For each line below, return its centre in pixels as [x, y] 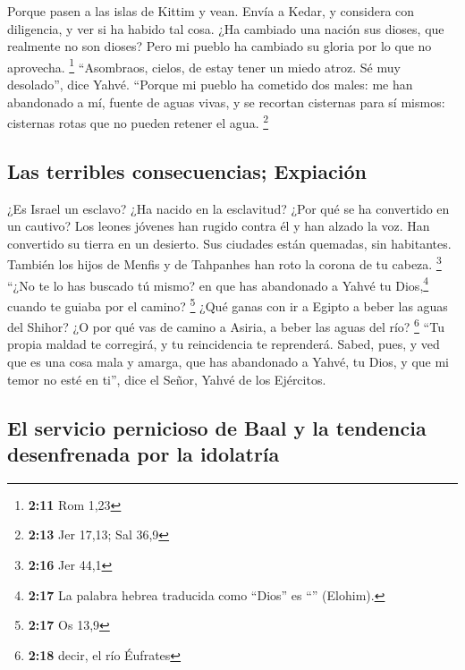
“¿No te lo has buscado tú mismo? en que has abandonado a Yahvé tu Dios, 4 [218, 284]
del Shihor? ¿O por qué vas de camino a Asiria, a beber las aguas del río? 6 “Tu [226, 325]
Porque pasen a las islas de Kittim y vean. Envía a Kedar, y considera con [211, 11]
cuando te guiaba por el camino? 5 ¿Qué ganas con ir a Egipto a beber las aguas [228, 304]
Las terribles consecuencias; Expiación [187, 170]
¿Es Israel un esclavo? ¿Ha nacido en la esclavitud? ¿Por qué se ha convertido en [228, 208]
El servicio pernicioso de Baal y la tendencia [217, 427]
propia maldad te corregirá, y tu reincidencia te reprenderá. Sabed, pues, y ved [224, 344]
